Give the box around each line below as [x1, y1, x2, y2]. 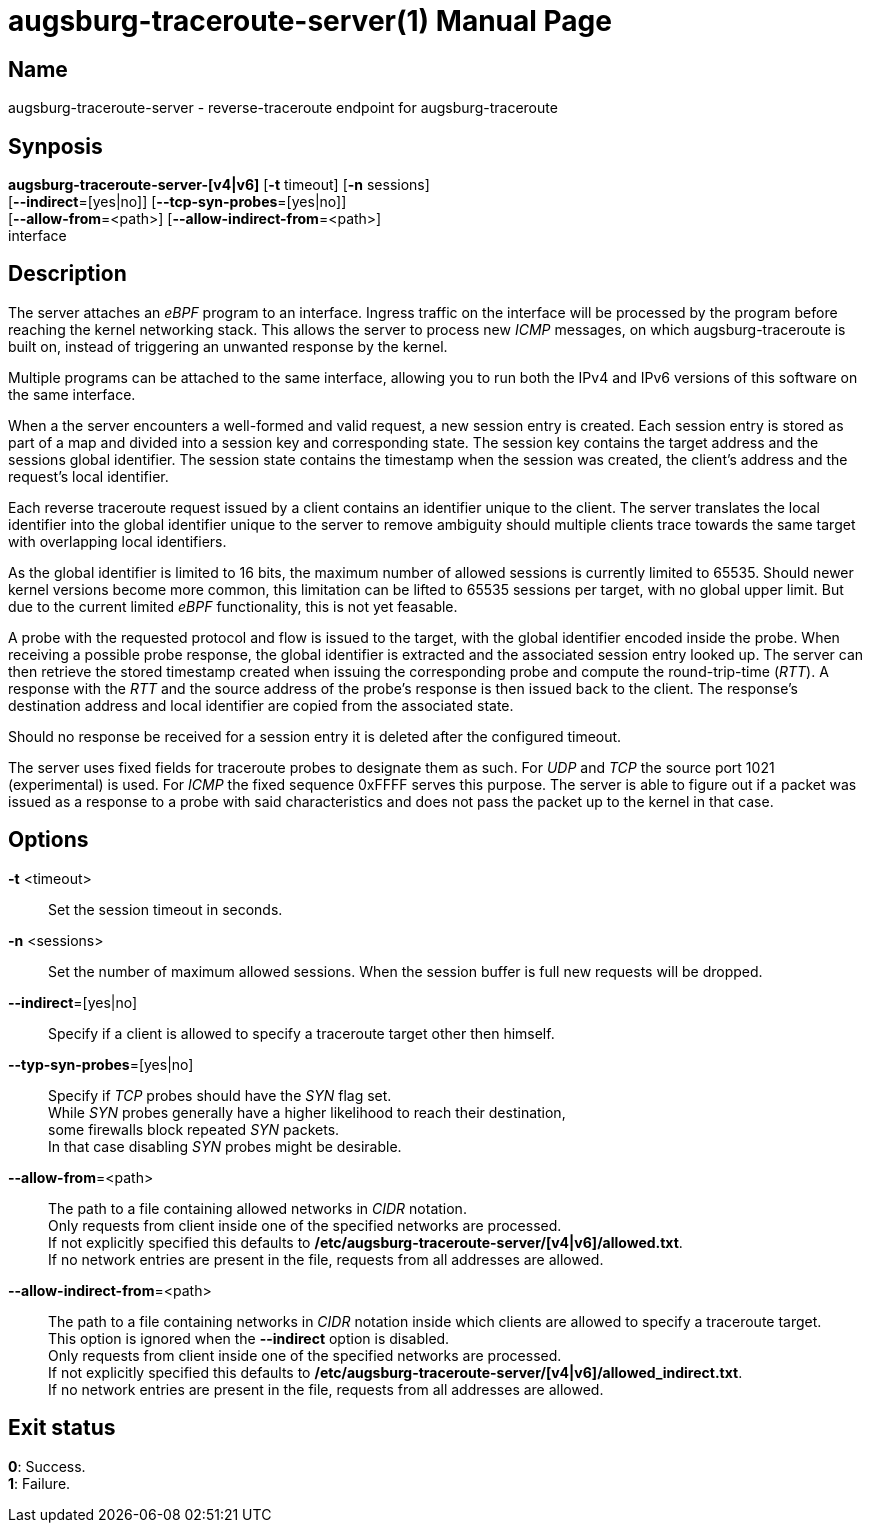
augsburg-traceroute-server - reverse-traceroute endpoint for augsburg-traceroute [8, 99, 558, 117]
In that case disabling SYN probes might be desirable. [48, 1137, 402, 1155]
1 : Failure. [8, 1474, 71, 1492]
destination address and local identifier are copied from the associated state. [8, 696, 514, 714]
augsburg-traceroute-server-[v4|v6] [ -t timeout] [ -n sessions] [8, 176, 430, 194]
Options [8, 827, 89, 853]
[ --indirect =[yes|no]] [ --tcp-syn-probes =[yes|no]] [8, 193, 347, 211]
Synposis [8, 133, 103, 159]
